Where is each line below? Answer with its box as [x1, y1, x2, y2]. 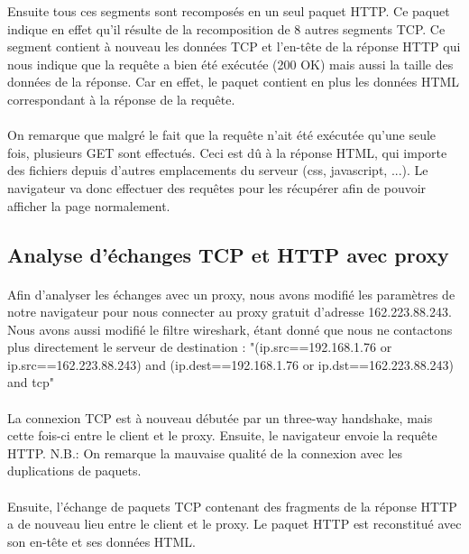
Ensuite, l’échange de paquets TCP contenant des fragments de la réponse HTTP [7, 496, 457, 515]
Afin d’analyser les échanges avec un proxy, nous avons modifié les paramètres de [7, 284, 455, 303]
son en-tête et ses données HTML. [7, 531, 196, 550]
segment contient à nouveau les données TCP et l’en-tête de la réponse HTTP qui [7, 37, 461, 56]
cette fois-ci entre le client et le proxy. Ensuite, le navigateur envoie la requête [7, 426, 437, 445]
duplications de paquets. [7, 461, 142, 480]
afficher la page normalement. [7, 196, 170, 215]
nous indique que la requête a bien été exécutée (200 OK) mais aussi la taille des [7, 54, 454, 73]
